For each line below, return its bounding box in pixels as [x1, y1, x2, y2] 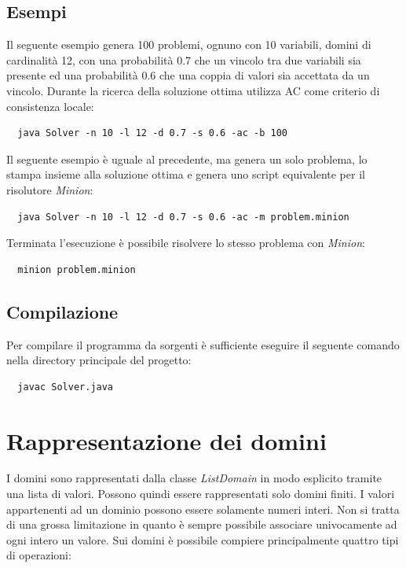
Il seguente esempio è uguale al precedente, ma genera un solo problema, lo [6, 150, 368, 167]
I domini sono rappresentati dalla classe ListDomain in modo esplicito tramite [6, 470, 382, 486]
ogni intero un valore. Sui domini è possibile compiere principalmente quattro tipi [6, 531, 399, 548]
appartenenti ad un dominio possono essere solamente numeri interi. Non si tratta [6, 500, 400, 517]
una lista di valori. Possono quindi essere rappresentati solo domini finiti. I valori [6, 485, 395, 502]
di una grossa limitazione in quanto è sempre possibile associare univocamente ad [6, 516, 397, 533]
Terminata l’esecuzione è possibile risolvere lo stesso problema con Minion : [6, 234, 365, 251]
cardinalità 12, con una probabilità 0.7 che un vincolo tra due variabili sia [6, 51, 361, 68]
